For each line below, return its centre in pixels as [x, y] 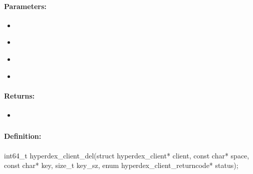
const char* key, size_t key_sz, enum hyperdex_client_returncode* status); [121, 165]
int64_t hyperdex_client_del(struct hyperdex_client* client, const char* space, [127, 155]
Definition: [23, 136]
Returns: [20, 95]
